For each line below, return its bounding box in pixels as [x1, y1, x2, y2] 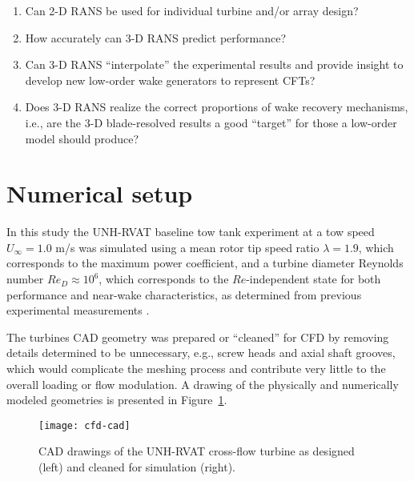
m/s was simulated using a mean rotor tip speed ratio [55, 238, 320, 255]
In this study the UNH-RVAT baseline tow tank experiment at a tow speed [6, 223, 375, 240]
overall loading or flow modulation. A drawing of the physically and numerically [6, 375, 399, 392]
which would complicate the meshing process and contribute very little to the [6, 360, 386, 377]
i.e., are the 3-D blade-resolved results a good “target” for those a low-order [25, 114, 397, 130]
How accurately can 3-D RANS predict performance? [25, 29, 287, 46]
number [6, 271, 44, 287]
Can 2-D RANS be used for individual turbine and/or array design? [25, 2, 359, 18]
